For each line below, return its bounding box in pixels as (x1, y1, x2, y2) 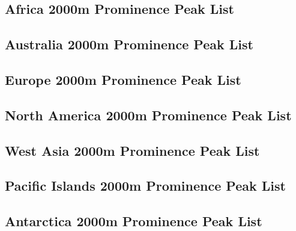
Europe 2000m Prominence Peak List (5, 70, 241, 88)
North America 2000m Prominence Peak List (5, 105, 292, 124)
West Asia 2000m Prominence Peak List (5, 141, 260, 159)
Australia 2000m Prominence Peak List (5, 35, 253, 54)
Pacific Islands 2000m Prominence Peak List (5, 176, 286, 195)
